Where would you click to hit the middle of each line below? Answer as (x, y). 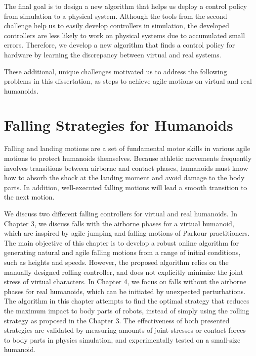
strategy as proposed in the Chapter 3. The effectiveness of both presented (117, 320)
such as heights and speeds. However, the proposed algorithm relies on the (116, 262)
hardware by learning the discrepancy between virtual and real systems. (113, 54)
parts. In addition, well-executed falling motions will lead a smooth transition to (126, 187)
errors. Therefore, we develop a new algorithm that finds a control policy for (120, 45)
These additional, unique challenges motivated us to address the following (116, 71)
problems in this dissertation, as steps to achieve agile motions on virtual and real (128, 81)
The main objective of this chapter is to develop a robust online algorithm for (122, 242)
